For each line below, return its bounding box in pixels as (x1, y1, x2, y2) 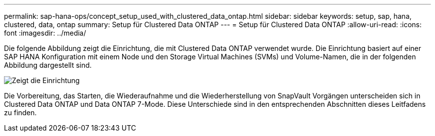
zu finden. (4, 108, 37, 117)
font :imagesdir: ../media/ (4, 29, 86, 37)
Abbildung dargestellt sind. (4, 61, 92, 69)
